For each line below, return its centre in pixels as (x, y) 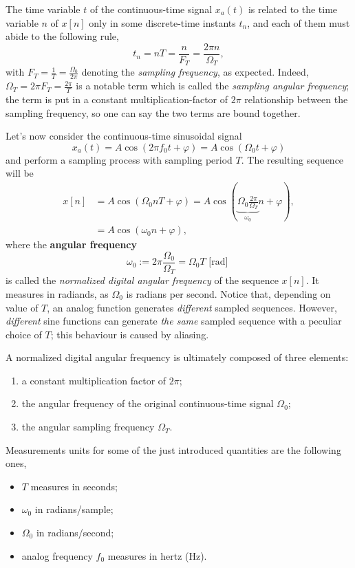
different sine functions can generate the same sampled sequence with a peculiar (174, 321)
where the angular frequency (71, 244)
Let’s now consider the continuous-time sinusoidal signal (124, 136)
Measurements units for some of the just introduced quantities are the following (173, 449)
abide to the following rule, (62, 36)
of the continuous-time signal (151, 9)
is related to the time (293, 9)
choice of (24, 334)
